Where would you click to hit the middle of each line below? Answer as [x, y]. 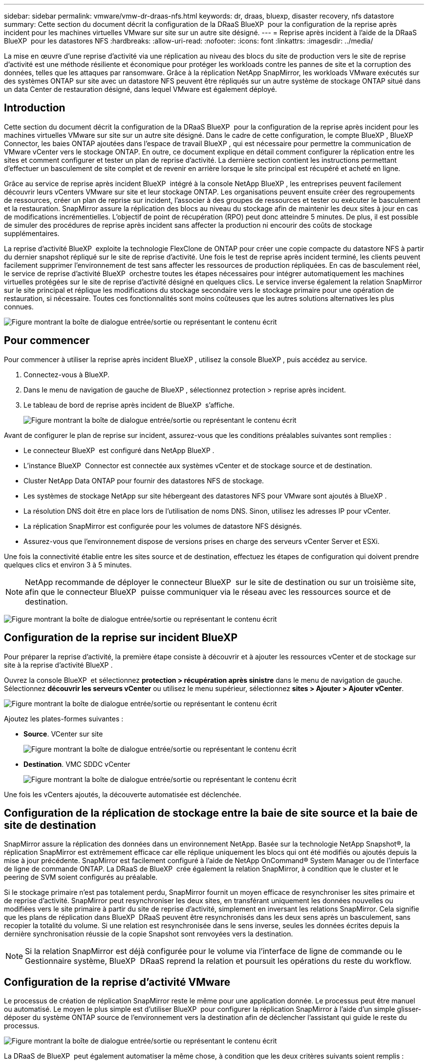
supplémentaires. [32, 233]
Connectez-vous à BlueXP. [66, 374]
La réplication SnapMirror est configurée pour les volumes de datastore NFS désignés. [163, 526]
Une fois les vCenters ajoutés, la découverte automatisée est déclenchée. [123, 794]
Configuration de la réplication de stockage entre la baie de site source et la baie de [211, 813]
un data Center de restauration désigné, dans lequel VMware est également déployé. [140, 89]
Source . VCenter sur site [63, 734]
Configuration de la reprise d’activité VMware [117, 982]
